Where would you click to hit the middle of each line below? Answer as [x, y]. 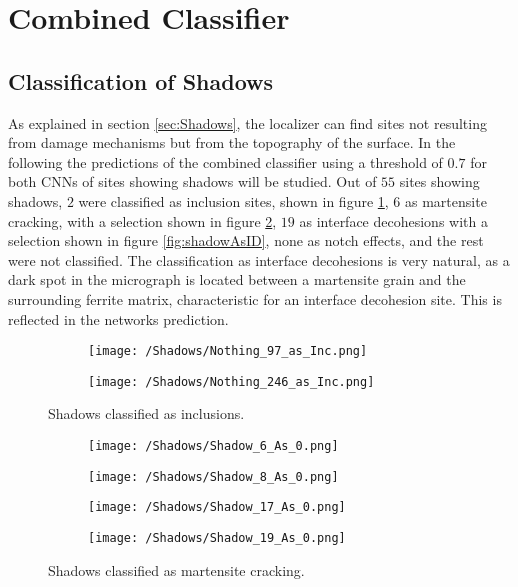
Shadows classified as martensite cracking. [176, 569]
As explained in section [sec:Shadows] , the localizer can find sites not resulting [247, 122]
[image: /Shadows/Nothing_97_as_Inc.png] [228, 351]
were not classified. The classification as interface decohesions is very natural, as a [259, 259]
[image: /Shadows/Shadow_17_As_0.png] [217, 507]
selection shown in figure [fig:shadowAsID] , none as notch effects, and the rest [246, 240]
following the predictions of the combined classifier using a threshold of [225, 161]
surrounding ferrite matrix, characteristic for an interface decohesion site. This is [255, 298]
